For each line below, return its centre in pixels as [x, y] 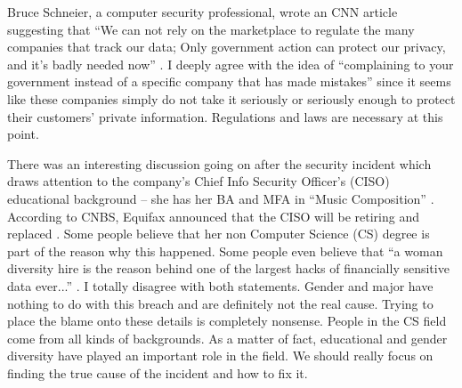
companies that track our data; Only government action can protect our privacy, [227, 47]
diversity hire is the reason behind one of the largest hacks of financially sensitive [228, 268]
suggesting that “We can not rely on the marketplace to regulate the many [211, 29]
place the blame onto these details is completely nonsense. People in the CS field [227, 321]
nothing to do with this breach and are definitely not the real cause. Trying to [220, 303]
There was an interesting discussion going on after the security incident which [219, 163]
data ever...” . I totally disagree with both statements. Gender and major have [220, 285]
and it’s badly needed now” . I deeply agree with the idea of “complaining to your [231, 64]
